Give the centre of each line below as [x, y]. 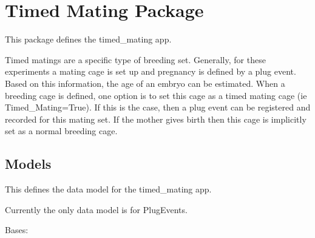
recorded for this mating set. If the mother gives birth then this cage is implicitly [156, 119]
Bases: [17, 230]
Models [28, 164]
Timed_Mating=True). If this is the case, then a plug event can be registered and [158, 107]
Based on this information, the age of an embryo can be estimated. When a [145, 83]
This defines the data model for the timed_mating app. [108, 189]
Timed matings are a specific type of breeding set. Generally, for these [135, 59]
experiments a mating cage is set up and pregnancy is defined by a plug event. [151, 71]
